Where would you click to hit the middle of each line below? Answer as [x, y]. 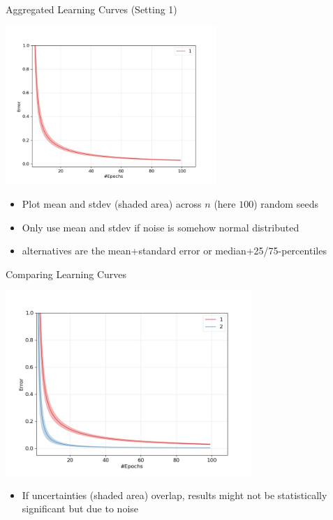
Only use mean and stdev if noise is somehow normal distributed [161, 227]
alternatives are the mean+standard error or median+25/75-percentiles [174, 251]
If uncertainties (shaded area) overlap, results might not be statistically [175, 495]
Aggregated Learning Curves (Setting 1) [91, 9]
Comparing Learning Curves [66, 274]
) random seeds [286, 203]
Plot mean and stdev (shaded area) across [112, 203]
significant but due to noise [80, 508]
